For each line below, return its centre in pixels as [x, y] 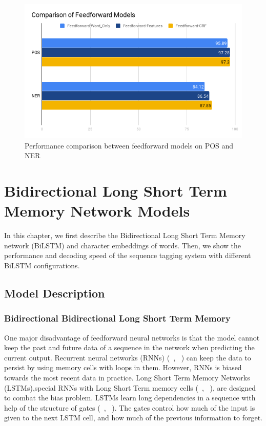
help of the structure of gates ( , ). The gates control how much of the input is [130, 407]
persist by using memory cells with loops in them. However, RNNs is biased [123, 367]
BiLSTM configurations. [42, 265]
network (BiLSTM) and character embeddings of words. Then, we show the [122, 245]
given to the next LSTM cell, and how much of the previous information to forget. [134, 418]
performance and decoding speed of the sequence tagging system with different [128, 255]
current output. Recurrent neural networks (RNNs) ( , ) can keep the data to [128, 357]
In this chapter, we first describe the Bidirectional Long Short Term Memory [125, 235]
